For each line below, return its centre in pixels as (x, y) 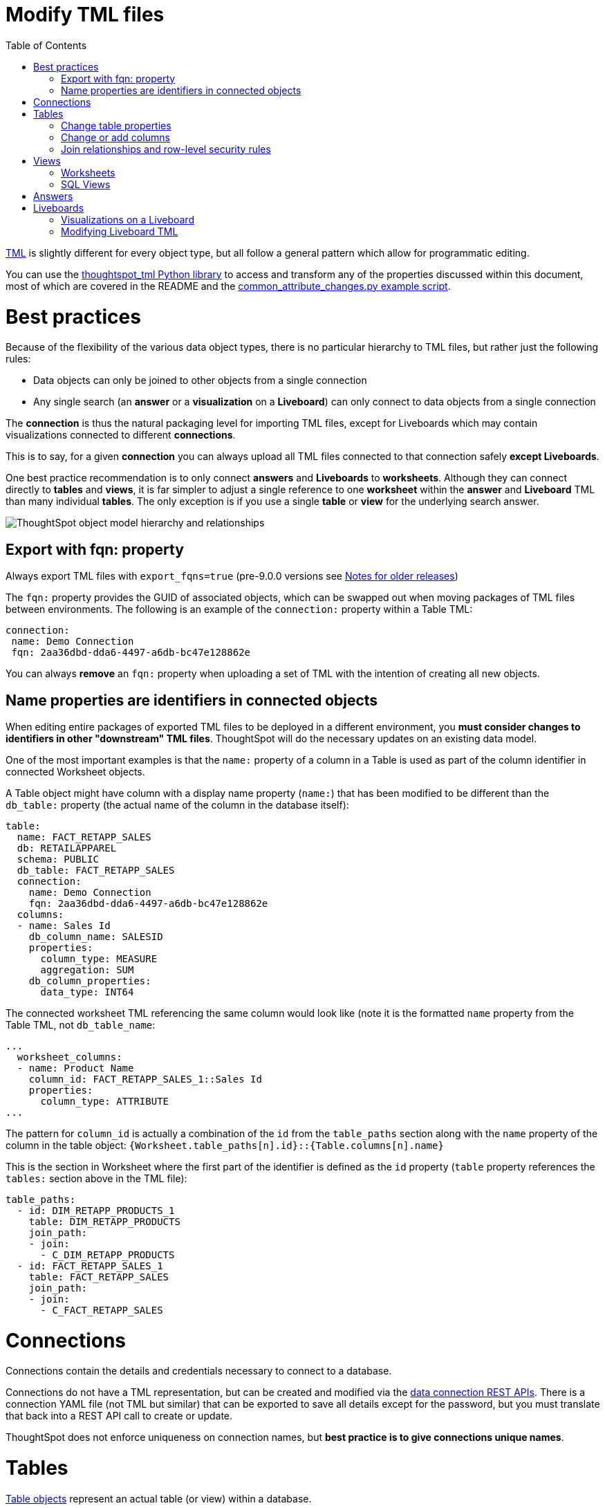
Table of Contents (46, 45)
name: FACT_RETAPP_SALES (84, 837)
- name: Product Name (75, 1068)
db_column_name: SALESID (96, 936)
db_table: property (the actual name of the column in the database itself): (177, 804)
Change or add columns (115, 137)
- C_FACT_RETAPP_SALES (102, 1310)
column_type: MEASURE (99, 958)
